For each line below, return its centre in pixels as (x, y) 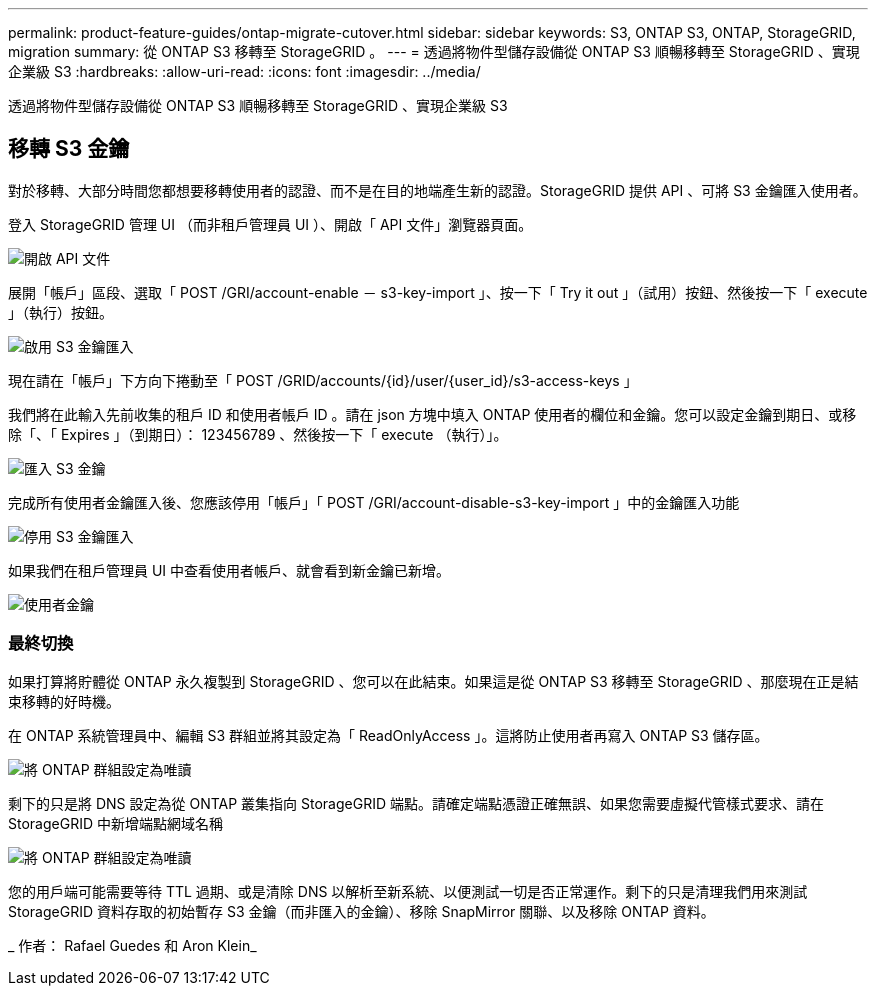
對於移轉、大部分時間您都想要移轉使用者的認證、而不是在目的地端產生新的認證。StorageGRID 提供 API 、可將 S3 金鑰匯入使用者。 (437, 190)
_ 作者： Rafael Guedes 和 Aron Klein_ (132, 945)
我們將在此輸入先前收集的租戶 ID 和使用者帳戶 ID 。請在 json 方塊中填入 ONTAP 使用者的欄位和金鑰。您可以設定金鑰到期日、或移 (432, 414)
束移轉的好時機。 (64, 701)
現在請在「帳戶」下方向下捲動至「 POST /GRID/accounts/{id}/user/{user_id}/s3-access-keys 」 (323, 380)
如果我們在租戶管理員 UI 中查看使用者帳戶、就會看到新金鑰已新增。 (229, 570)
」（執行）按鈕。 (60, 312)
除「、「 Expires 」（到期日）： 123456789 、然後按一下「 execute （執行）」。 (258, 434)
